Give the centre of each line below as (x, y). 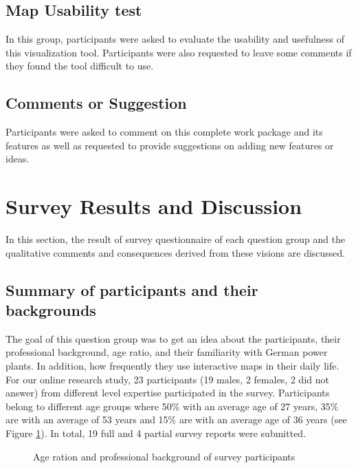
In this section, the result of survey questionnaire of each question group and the (176, 239)
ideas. (18, 159)
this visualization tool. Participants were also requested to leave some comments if (179, 52)
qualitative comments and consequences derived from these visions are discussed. (176, 252)
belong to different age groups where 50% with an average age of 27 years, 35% (172, 406)
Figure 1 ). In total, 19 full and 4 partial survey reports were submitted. (156, 433)
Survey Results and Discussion (154, 206)
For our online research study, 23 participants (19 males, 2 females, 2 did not (167, 379)
